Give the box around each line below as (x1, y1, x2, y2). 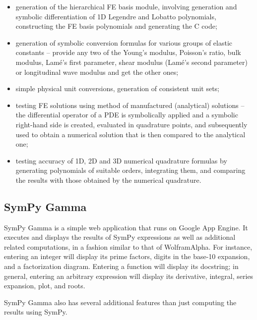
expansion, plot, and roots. (4, 280, 85, 291)
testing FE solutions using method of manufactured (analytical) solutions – (15, 100, 245, 110)
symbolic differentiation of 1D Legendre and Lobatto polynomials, (15, 11, 216, 21)
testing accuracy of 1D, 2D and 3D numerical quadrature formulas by (15, 155, 227, 165)
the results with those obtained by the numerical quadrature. (15, 174, 201, 185)
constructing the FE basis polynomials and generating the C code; (15, 21, 217, 31)
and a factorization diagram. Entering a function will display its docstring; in (4, 261, 239, 271)
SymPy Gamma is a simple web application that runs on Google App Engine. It (4, 222, 248, 232)
